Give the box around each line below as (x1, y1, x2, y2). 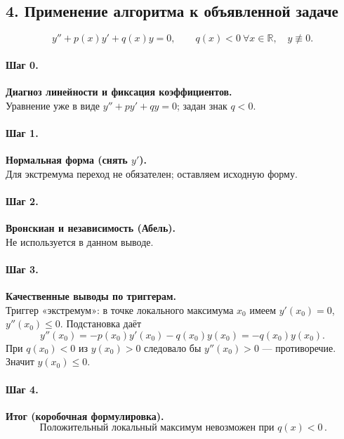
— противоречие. (262, 340, 336, 355)
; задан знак (176, 98, 227, 112)
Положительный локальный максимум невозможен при (39, 423, 274, 433)
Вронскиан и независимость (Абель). (6, 220, 176, 235)
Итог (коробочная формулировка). (6, 408, 164, 423)
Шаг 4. (6, 381, 39, 396)
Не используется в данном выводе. (6, 234, 154, 249)
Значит (6, 354, 34, 369)
